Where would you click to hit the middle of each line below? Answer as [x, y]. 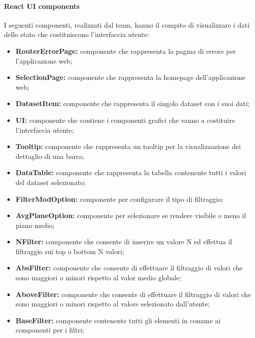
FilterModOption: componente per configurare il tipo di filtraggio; [119, 199]
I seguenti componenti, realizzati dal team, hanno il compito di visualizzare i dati [127, 24]
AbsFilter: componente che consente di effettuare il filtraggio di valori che [129, 268]
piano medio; [35, 225]
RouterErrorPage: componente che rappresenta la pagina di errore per [126, 51]
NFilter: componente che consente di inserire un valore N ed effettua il [124, 242]
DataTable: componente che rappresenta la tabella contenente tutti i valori [131, 172]
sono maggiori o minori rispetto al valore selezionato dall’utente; [113, 304]
